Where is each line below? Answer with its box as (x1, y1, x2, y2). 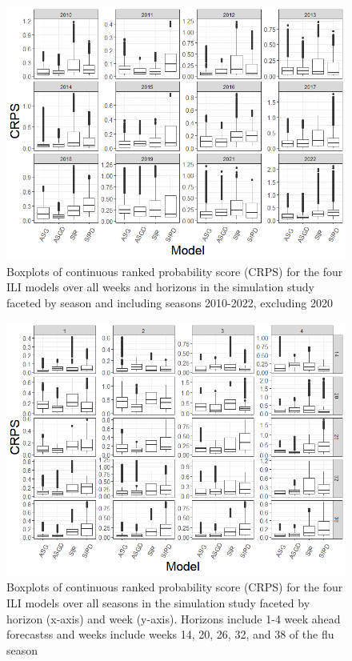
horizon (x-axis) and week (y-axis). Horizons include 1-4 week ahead (6, 610, 341, 627)
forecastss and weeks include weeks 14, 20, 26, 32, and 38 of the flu (6, 626, 334, 643)
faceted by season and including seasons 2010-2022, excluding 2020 (6, 294, 333, 310)
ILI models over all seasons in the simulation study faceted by (6, 594, 310, 611)
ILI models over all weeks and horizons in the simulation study (6, 278, 314, 295)
